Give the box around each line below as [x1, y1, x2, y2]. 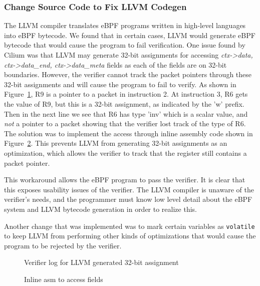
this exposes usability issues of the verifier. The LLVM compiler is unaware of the [4, 184, 254, 194]
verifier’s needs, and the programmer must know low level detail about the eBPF [4, 194, 252, 204]
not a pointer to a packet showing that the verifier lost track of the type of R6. [4, 118, 246, 129]
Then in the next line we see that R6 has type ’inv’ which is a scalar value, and [4, 108, 248, 119]
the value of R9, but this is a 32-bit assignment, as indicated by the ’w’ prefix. [4, 98, 244, 109]
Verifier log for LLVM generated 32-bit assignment [24, 257, 179, 267]
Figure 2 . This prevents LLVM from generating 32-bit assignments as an [4, 138, 227, 148]
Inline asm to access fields [24, 273, 103, 284]
